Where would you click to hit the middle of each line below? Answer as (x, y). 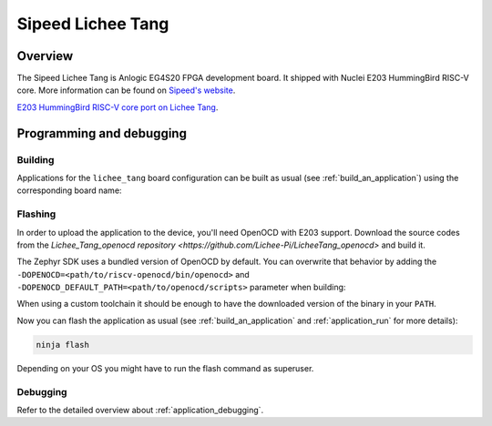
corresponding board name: (69, 190)
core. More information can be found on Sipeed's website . (126, 90)
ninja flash (63, 345)
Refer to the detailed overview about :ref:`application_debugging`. (140, 410)
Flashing (36, 214)
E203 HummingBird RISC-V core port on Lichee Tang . (118, 107)
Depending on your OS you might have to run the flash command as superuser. (165, 368)
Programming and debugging (102, 133)
